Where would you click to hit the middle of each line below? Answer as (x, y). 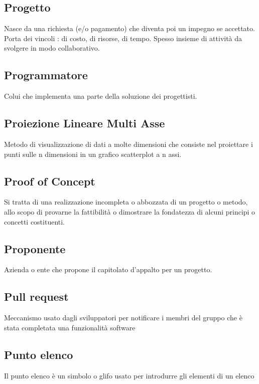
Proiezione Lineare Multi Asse (85, 123)
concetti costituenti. (35, 221)
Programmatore (46, 75)
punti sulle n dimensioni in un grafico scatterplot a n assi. (93, 154)
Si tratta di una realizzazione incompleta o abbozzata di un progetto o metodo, (126, 202)
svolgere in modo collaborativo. (52, 48)
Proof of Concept (50, 181)
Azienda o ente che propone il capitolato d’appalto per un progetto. (108, 269)
